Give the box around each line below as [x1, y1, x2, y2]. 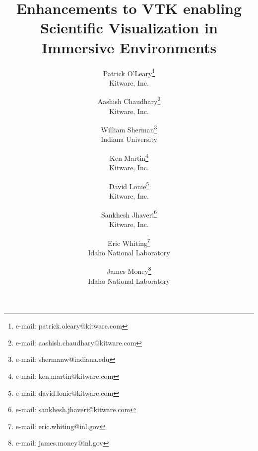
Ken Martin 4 [110, 151, 148, 163]
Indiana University [101, 134, 157, 144]
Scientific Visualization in [40, 17, 218, 38]
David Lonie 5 [109, 179, 149, 191]
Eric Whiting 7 [108, 236, 150, 248]
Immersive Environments [41, 37, 217, 57]
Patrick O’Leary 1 [103, 66, 155, 78]
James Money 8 [107, 264, 151, 276]
